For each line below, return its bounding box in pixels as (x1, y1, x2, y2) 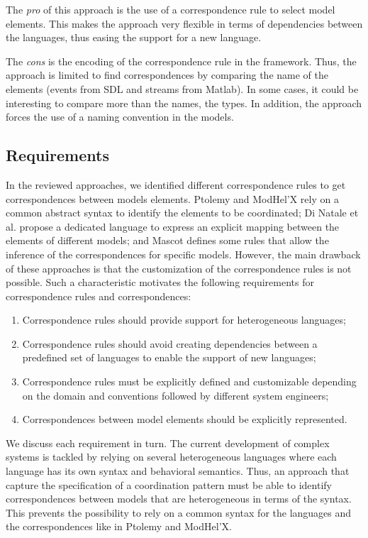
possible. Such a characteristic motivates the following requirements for (6, 275, 314, 290)
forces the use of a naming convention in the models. (6, 109, 234, 124)
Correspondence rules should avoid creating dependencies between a (22, 336, 318, 351)
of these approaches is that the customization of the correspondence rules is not (6, 260, 352, 275)
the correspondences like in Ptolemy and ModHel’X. (6, 519, 232, 534)
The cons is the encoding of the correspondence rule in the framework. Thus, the (6, 53, 357, 68)
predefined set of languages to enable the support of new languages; (22, 350, 316, 365)
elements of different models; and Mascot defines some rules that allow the (6, 233, 329, 248)
